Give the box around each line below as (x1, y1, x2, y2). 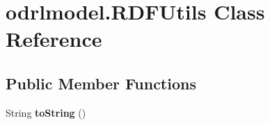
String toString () (6, 105, 86, 119)
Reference (6, 24, 102, 53)
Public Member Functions (6, 72, 196, 94)
